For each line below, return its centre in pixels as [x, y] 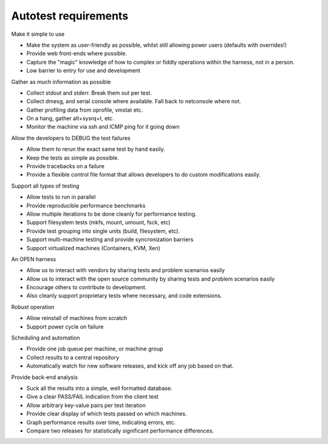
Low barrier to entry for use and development [84, 70]
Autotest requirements [70, 16]
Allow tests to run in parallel [61, 197]
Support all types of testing [45, 186]
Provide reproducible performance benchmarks [86, 205]
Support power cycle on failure [65, 326]
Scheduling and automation [46, 338]
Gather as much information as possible [61, 81]
